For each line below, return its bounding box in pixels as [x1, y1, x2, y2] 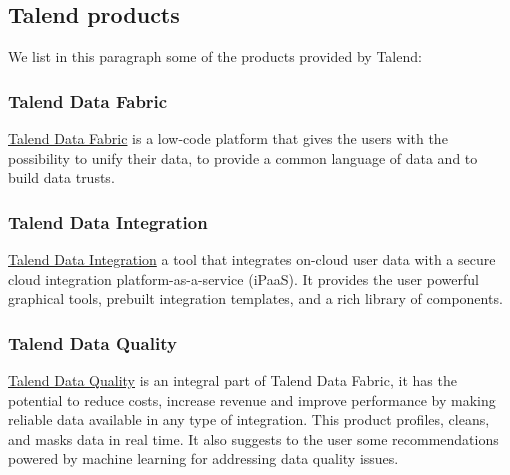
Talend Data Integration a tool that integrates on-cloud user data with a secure [8, 249, 496, 270]
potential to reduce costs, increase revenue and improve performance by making [8, 389, 496, 410]
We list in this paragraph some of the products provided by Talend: [8, 46, 422, 67]
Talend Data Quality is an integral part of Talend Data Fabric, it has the [8, 370, 457, 391]
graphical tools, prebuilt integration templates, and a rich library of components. [8, 288, 503, 309]
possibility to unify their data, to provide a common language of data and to [8, 147, 478, 168]
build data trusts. [8, 167, 115, 188]
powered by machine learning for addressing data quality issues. [8, 448, 399, 469]
